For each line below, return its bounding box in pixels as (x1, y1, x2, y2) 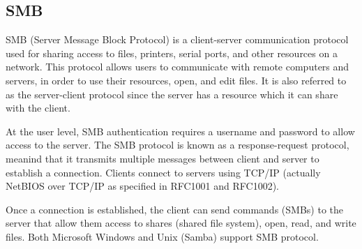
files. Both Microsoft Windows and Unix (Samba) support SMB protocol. (6, 229, 319, 243)
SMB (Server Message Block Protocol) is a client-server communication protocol (6, 32, 349, 47)
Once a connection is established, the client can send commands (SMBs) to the (6, 202, 343, 216)
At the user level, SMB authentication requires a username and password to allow (6, 123, 355, 138)
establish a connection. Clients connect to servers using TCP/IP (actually (6, 165, 321, 179)
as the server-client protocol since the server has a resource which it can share (6, 86, 338, 101)
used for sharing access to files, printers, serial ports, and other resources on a (6, 45, 338, 60)
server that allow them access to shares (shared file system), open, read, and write (6, 216, 356, 230)
